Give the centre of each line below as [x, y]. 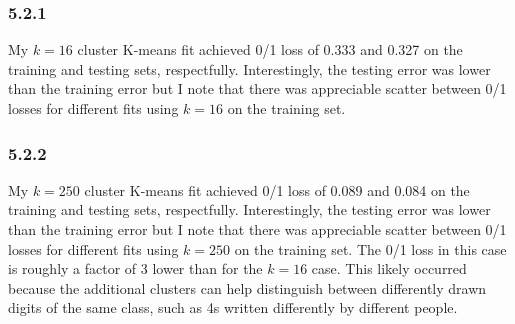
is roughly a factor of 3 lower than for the [135, 268]
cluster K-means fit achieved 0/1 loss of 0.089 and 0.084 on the [277, 189]
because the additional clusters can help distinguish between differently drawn [247, 287]
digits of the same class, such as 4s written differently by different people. [233, 307]
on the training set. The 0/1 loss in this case [370, 248]
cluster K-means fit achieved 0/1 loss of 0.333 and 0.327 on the [270, 49]
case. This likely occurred [389, 268]
